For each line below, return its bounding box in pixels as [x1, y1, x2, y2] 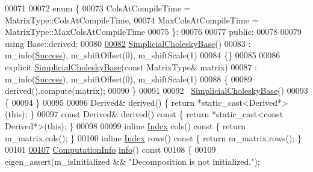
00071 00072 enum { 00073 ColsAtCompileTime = [5, 2, 191, 14]
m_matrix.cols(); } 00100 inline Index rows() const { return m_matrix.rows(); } [5, 131, 302, 144]
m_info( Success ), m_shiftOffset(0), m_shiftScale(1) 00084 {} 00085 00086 [5, 49, 280, 61]
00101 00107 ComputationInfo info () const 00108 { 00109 [5, 143, 216, 156]
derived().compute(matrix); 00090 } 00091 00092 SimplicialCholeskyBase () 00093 [5, 84, 308, 97]
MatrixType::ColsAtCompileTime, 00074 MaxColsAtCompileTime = [5, 13, 259, 26]
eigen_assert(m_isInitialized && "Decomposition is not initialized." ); [5, 155, 260, 167]
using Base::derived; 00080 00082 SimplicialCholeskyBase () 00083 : [5, 37, 251, 49]
